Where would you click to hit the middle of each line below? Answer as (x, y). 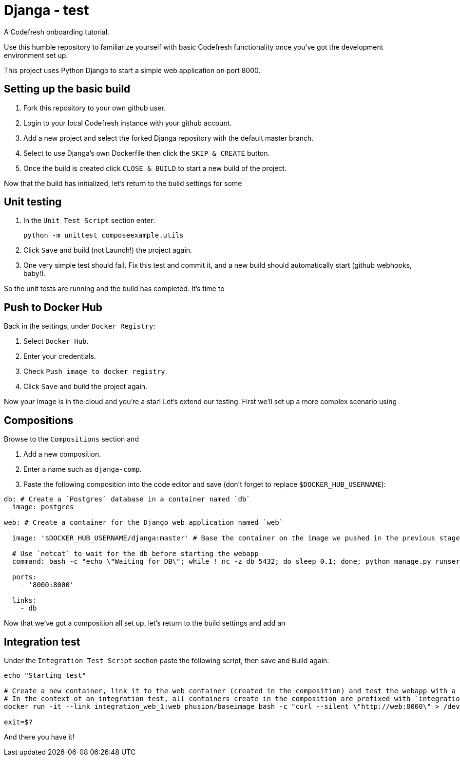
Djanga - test (47, 10)
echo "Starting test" (45, 675)
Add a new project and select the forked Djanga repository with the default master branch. (169, 138)
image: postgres (43, 507)
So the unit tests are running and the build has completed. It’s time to (114, 289)
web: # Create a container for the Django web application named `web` (144, 523)
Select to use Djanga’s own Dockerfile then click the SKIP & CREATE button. (147, 153)
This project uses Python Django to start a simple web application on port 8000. (132, 70)
